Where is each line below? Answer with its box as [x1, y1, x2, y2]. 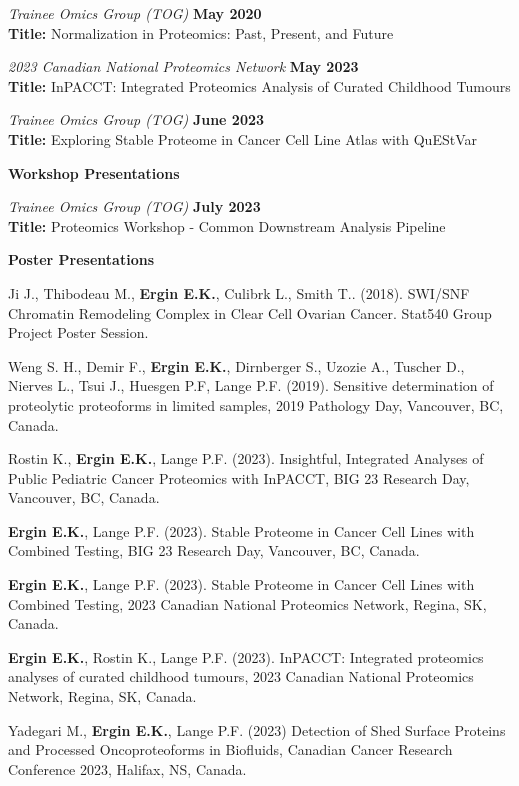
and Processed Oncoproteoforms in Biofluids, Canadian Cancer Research [8, 739, 453, 760]
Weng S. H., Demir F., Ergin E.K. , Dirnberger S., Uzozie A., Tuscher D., [8, 355, 465, 376]
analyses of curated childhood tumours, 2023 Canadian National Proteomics [8, 666, 474, 687]
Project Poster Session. [8, 322, 149, 343]
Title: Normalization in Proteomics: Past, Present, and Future [8, 22, 394, 43]
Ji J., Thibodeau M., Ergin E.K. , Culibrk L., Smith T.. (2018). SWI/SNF [8, 282, 470, 303]
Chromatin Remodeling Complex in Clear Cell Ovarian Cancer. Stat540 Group [8, 302, 492, 323]
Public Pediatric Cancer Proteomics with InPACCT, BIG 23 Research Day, [8, 467, 470, 488]
